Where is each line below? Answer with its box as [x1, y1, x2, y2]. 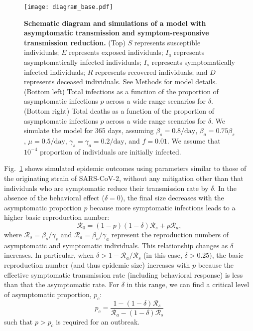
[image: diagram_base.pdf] [24, 3, 113, 10]
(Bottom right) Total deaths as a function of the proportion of [24, 106, 215, 116]
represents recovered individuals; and [95, 66, 208, 77]
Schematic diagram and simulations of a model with [24, 17, 206, 28]
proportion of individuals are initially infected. [39, 146, 181, 157]
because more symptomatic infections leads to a [90, 202, 236, 212]
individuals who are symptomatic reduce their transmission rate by [4, 182, 209, 193]
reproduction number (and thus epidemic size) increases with [4, 259, 190, 270]
